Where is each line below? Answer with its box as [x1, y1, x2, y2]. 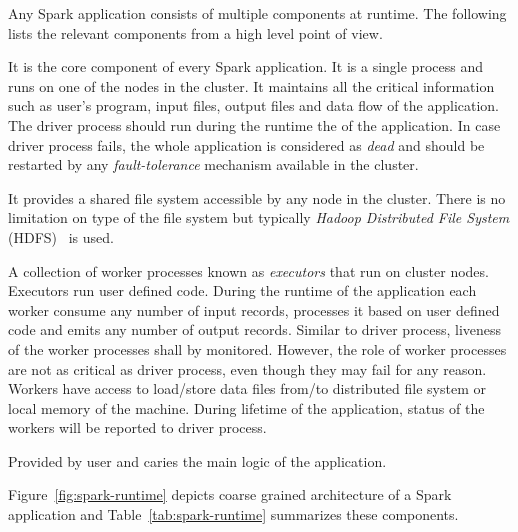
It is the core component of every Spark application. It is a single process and [8, 56, 483, 77]
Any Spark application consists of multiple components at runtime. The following [8, 3, 507, 23]
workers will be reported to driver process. [8, 417, 267, 438]
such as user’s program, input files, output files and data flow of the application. [8, 95, 500, 116]
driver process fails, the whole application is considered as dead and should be [8, 134, 485, 155]
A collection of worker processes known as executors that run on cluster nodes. [8, 260, 489, 281]
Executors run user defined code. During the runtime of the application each [8, 280, 477, 301]
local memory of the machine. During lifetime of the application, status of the [8, 397, 485, 418]
